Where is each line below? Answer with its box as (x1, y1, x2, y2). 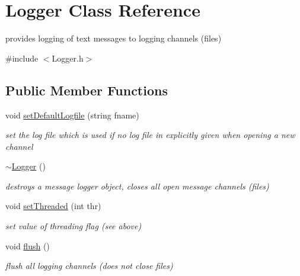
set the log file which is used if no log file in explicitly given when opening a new (5, 129, 295, 141)
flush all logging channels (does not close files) (5, 259, 173, 272)
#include (5, 52, 39, 64)
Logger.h (52, 52, 84, 64)
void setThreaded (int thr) (5, 200, 101, 212)
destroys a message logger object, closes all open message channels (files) (5, 179, 269, 192)
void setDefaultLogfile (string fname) (5, 108, 139, 121)
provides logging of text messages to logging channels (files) (5, 32, 222, 44)
